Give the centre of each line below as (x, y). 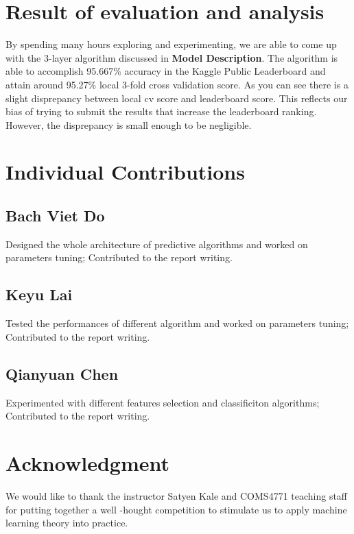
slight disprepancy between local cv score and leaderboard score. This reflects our (177, 98)
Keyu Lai (39, 294)
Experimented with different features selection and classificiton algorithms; (163, 402)
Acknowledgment (87, 463)
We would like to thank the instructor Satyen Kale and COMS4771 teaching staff (177, 495)
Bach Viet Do (55, 216)
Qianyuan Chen (62, 373)
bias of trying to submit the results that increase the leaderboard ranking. (161, 111)
